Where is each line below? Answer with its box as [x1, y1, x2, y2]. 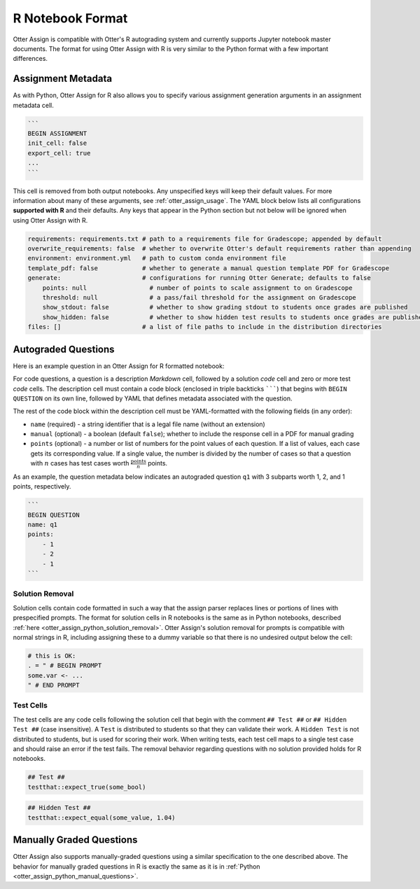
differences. [13, 55, 48, 63]
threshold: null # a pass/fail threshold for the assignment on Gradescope [42, 294, 356, 302]
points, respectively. [13, 482, 71, 491]
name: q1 [27, 521, 58, 528]
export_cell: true [27, 149, 91, 157]
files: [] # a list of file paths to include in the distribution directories [27, 323, 382, 331]
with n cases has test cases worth [30, 459, 129, 468]
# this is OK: [27, 652, 76, 659]
